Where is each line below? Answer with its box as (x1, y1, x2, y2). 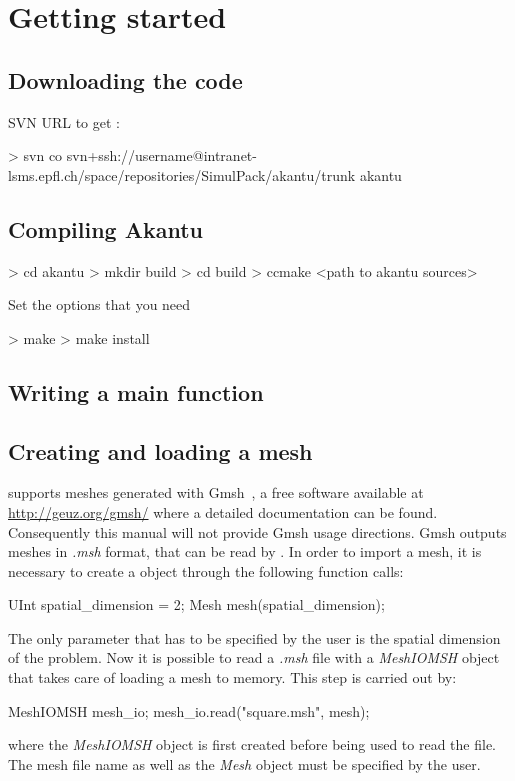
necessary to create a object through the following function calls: (8, 560, 404, 581)
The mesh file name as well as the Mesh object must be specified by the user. (8, 753, 481, 774)
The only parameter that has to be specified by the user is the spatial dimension (8, 627, 501, 648)
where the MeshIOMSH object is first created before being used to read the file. (8, 734, 496, 755)
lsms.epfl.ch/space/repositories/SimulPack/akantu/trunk (8, 164, 356, 185)
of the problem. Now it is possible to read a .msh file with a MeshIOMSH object (8, 647, 500, 668)
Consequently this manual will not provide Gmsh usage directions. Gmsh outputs (8, 521, 507, 542)
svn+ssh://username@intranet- (66, 145, 257, 166)
